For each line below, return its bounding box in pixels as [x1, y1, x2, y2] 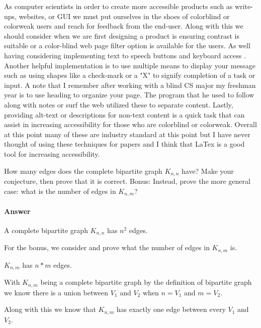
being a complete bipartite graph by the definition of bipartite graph [40, 277, 252, 287]
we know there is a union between [4, 287, 108, 297]
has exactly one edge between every [116, 304, 226, 314]
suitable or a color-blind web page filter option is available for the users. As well [4, 40, 250, 51]
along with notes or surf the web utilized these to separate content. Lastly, [4, 99, 233, 110]
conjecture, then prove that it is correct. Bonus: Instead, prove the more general [4, 175, 250, 186]
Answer [4, 205, 31, 216]
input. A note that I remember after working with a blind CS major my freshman [4, 79, 256, 90]
